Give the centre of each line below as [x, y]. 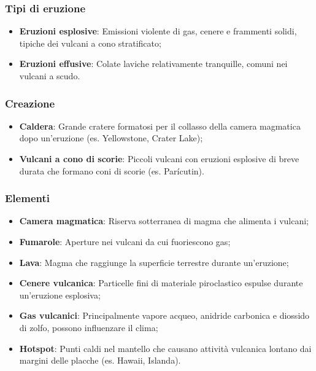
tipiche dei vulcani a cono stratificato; [90, 43]
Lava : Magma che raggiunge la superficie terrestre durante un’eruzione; [154, 262]
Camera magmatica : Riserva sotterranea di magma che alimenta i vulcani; [164, 221]
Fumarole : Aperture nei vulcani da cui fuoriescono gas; [125, 241]
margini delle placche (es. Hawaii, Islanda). [100, 360]
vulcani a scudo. [50, 76]
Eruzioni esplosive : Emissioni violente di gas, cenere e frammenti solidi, [158, 31]
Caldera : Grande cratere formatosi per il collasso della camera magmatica [160, 126]
